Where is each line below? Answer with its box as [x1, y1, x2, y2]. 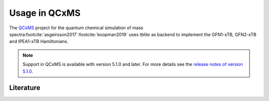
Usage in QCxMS [9, 7, 81, 18]
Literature [9, 84, 41, 92]
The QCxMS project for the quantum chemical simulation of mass [9, 25, 143, 31]
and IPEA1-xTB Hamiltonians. [9, 39, 69, 45]
